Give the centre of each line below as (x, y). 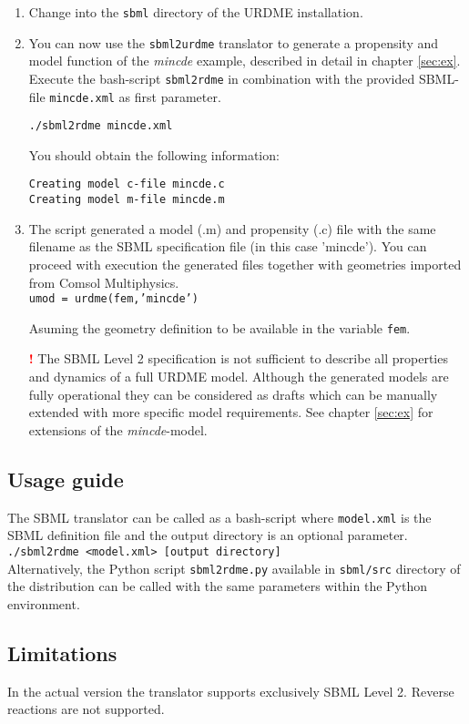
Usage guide (66, 479)
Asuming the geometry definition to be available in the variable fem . (219, 327)
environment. (44, 603)
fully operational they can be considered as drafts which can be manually (233, 394)
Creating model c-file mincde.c (127, 184)
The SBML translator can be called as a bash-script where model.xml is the (219, 517)
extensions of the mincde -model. (118, 429)
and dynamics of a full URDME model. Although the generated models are (239, 377)
